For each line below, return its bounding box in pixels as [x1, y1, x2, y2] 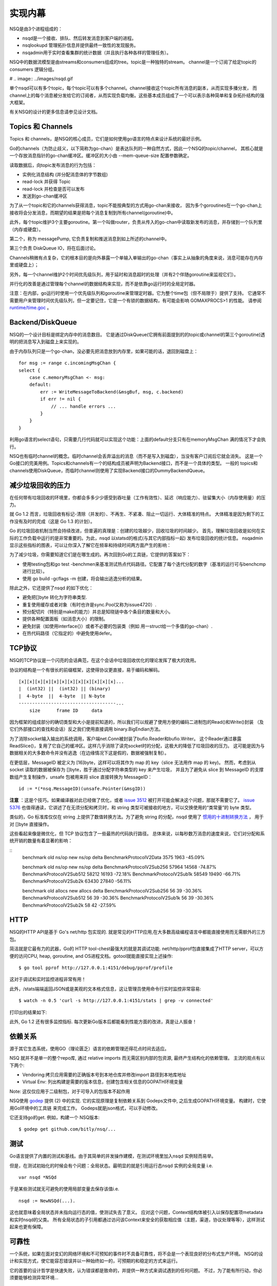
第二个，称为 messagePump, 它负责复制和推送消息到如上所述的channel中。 [9, 236, 170, 242]
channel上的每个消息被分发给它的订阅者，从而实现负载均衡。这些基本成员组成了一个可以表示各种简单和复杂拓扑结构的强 [9, 92, 265, 98]
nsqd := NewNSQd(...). [18, 1198, 76, 1204]
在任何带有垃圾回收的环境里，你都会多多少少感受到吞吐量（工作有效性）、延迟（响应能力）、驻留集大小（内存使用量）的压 [9, 494, 266, 501]
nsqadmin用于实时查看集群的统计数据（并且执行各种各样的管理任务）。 [22, 49, 171, 56]
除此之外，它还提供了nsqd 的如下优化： [9, 584, 93, 591]
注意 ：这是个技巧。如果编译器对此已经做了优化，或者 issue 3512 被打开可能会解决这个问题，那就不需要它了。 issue [9, 797, 255, 803]
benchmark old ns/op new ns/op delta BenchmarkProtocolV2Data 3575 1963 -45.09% [22, 854, 205, 861]
